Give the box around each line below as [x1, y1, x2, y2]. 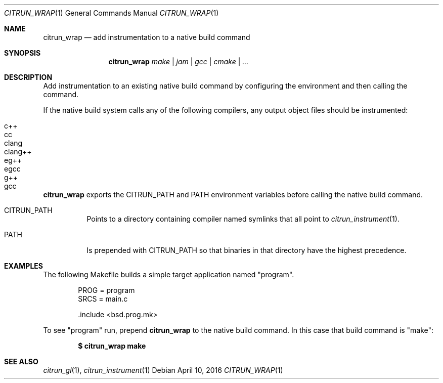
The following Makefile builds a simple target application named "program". [43, 270, 294, 279]
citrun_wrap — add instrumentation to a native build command [43, 33, 250, 41]
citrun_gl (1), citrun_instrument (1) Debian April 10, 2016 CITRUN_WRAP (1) [43, 366, 283, 374]
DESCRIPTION [4, 73, 53, 81]
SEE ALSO [4, 357, 38, 366]
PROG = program [78, 286, 135, 294]
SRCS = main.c [78, 294, 128, 303]
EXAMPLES [4, 262, 43, 270]
